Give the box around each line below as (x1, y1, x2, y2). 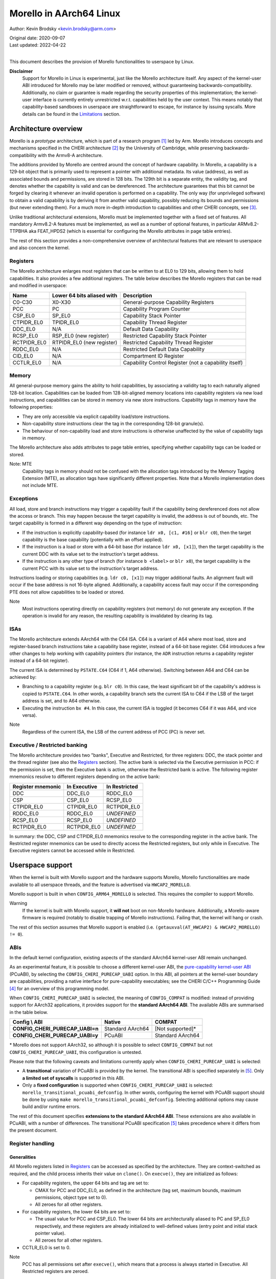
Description (123, 292, 152, 299)
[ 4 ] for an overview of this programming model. (9, 985, 109, 991)
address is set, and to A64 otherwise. (22, 698, 101, 704)
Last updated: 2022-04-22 (9, 42, 66, 48)
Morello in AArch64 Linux (9, 8, 121, 19)
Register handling (9, 1140, 55, 1147)
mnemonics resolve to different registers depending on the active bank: (9, 774, 160, 780)
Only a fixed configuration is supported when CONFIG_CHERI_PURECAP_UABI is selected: (22, 1082, 213, 1088)
